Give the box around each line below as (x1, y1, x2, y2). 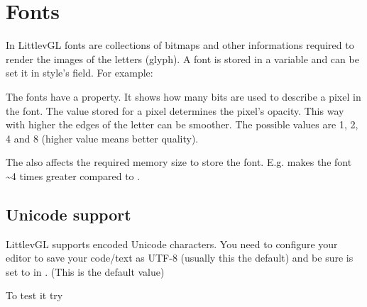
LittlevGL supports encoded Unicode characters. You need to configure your (6, 236, 338, 251)
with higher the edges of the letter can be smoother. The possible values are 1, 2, (6, 117, 358, 132)
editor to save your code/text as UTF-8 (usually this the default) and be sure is (6, 250, 354, 265)
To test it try (6, 288, 63, 303)
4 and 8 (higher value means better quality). (6, 130, 199, 145)
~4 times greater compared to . (6, 168, 141, 183)
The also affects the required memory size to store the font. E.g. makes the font (6, 155, 352, 169)
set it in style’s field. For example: (6, 65, 153, 80)
